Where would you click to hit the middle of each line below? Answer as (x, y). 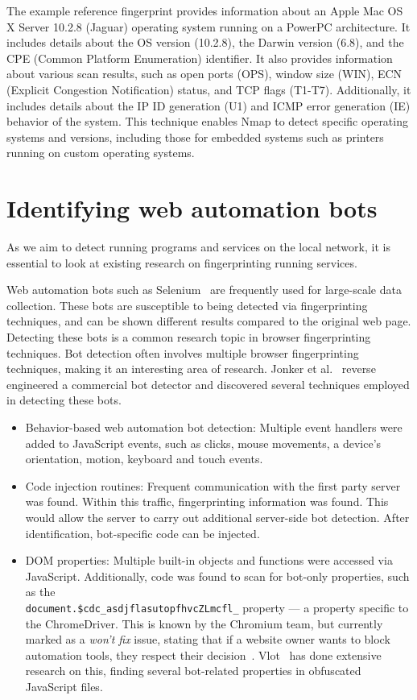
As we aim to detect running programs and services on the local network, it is (198, 247)
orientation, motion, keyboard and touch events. (144, 459)
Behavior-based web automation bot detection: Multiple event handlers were (214, 427)
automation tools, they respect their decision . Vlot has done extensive (203, 654)
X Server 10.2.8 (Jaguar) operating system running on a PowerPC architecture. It (208, 26)
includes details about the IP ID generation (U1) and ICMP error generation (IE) (208, 105)
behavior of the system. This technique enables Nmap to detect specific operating (207, 121)
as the (40, 592)
